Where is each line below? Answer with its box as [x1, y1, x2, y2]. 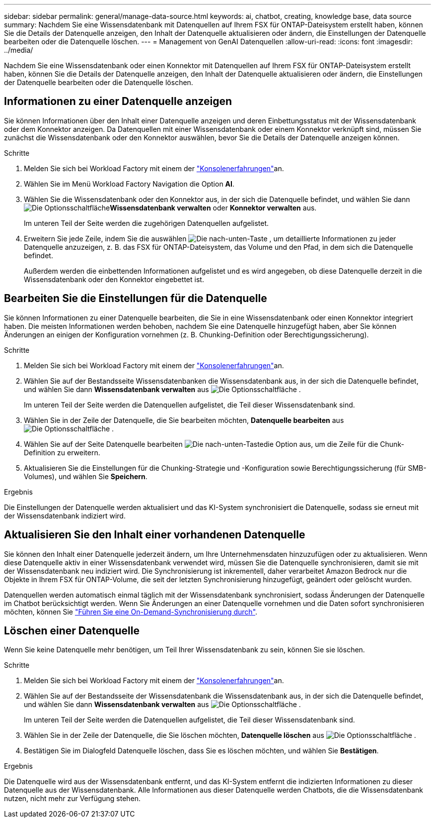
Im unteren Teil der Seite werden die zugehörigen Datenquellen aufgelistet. [24, 218, 269, 227]
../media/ [4, 46, 33, 54]
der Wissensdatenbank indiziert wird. [4, 511, 126, 520]
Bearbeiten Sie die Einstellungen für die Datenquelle [4, 292, 267, 305]
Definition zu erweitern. [24, 448, 100, 457]
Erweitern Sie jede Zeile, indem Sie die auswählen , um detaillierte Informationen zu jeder [24, 234, 396, 243]
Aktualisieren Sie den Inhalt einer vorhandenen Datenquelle [4, 528, 305, 541]
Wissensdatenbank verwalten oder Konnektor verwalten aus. [110, 203, 317, 212]
